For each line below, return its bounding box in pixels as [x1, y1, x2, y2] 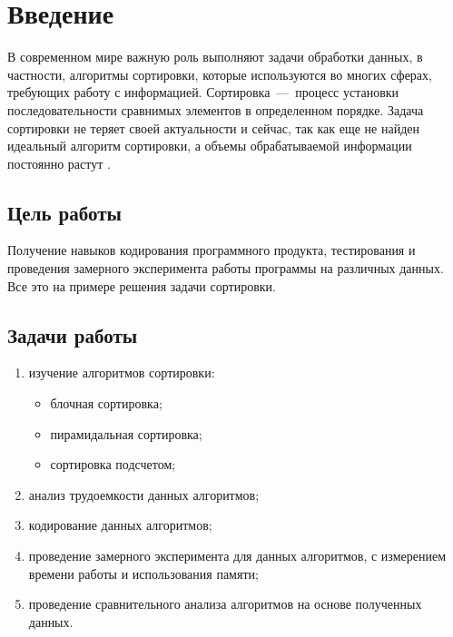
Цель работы [7, 198, 122, 226]
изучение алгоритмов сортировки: [28, 363, 215, 382]
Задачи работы [7, 320, 138, 348]
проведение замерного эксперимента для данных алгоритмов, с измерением [28, 546, 447, 565]
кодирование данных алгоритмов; [28, 515, 212, 534]
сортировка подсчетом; [50, 455, 176, 474]
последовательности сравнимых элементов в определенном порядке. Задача [7, 100, 424, 119]
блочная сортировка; [50, 394, 162, 413]
